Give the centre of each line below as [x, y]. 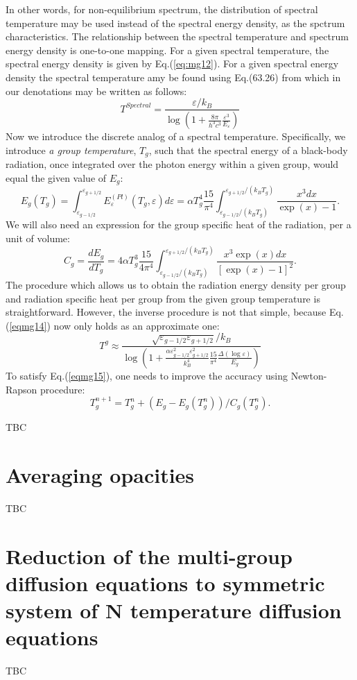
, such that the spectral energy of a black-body [248, 150]
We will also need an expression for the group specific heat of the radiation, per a [178, 224]
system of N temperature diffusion [174, 610]
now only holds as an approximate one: [137, 325]
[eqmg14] [28, 325]
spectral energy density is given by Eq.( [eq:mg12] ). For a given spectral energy [172, 63]
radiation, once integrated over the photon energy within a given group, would [172, 164]
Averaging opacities [100, 474]
